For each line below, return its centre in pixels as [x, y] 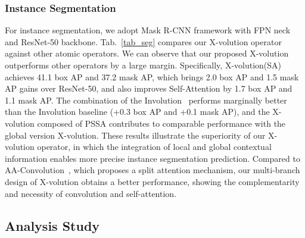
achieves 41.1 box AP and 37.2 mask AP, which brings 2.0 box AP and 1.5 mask [152, 76]
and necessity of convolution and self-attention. [91, 193]
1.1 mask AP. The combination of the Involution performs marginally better [146, 100]
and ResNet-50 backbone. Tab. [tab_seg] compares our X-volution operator [143, 41]
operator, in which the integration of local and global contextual [154, 147]
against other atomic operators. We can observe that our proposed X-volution [147, 53]
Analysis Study [52, 225]
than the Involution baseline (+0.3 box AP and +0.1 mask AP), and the [137, 112]
